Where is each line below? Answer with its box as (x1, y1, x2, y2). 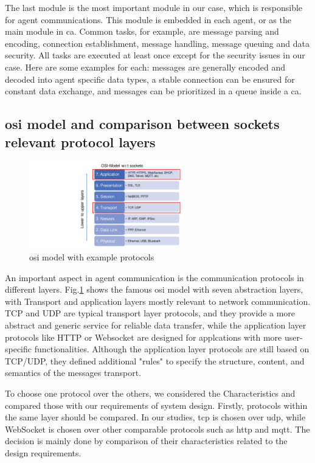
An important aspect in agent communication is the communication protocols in (5, 271, 304, 284)
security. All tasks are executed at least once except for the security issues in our (5, 49, 305, 61)
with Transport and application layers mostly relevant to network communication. (5, 294, 311, 307)
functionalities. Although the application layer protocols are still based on (34, 343, 310, 355)
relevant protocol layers (5, 132, 156, 151)
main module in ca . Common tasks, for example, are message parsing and (5, 25, 279, 38)
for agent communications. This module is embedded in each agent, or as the (5, 13, 291, 26)
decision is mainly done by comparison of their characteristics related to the (5, 434, 288, 447)
